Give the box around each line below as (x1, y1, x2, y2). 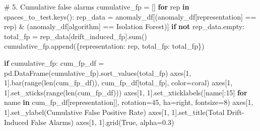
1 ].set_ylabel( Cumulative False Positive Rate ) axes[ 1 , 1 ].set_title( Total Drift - (4, 106, 244, 117)
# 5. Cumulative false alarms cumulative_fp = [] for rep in (4, 2, 189, 12)
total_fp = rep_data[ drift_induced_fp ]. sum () (4, 31, 147, 41)
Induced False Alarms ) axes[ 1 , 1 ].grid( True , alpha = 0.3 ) (4, 116, 174, 127)
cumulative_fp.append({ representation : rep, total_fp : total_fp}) (4, 41, 205, 51)
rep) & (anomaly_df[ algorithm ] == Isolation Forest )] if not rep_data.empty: (4, 21, 245, 32)
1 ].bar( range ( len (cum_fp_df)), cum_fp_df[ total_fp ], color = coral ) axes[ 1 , (4, 77, 233, 88)
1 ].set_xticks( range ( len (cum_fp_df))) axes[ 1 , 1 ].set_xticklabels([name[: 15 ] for (4, 87, 247, 97)
